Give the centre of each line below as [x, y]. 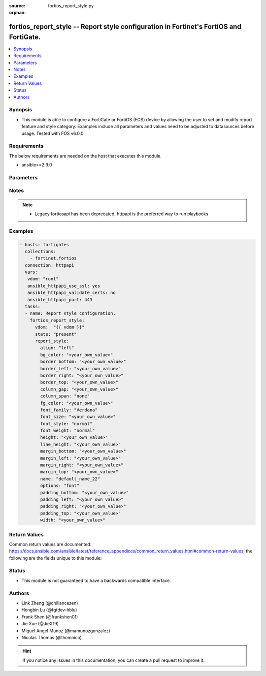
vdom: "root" [43, 279]
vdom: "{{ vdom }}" [60, 327]
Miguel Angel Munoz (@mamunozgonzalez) [66, 631]
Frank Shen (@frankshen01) [50, 617]
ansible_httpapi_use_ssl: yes [64, 286]
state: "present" [56, 334]
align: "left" [57, 348]
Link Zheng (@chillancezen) [50, 603]
